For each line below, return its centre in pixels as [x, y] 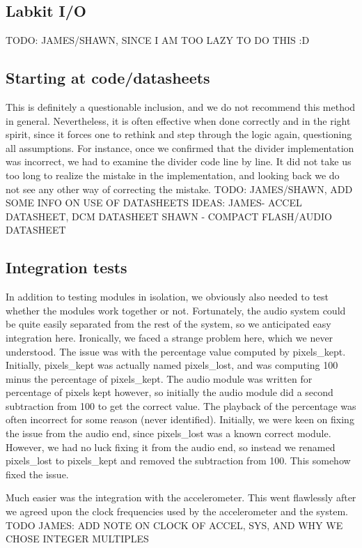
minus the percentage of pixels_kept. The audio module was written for [159, 378]
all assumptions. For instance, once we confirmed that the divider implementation [180, 147]
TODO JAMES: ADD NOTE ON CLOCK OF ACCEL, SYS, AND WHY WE [174, 525]
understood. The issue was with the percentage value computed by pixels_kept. [176, 351]
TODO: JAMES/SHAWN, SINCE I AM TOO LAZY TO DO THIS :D [158, 40]
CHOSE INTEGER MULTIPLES [77, 539]
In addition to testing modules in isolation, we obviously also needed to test [167, 297]
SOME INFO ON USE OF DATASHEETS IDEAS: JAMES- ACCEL [154, 203]
